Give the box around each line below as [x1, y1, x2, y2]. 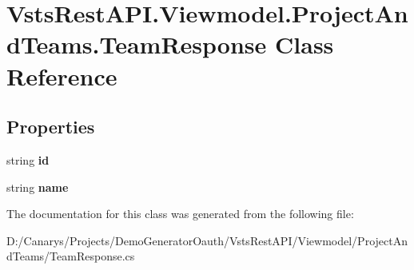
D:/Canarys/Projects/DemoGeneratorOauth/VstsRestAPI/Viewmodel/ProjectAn [6, 232, 408, 248]
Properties [6, 114, 95, 139]
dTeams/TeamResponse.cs [6, 248, 135, 264]
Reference [6, 59, 117, 92]
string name [6, 178, 69, 195]
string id [6, 151, 50, 168]
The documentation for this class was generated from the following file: [6, 205, 354, 222]
